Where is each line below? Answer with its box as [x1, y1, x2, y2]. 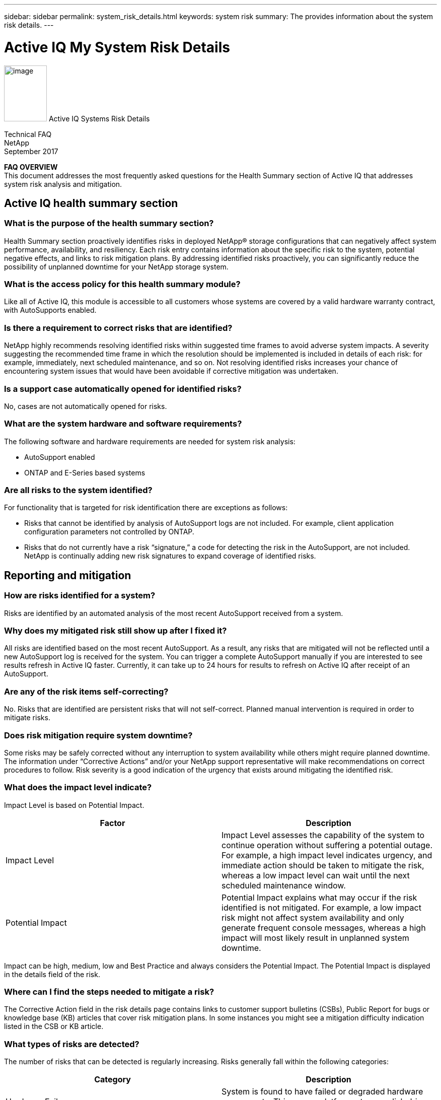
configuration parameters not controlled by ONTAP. [24, 527, 194, 536]
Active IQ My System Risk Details [4, 38, 230, 56]
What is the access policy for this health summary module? [4, 279, 241, 290]
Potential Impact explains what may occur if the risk [222, 892, 417, 903]
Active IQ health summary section [4, 196, 178, 210]
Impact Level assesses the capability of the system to [222, 830, 425, 840]
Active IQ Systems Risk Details [48, 114, 150, 123]
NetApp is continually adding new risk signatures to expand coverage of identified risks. [24, 552, 316, 561]
